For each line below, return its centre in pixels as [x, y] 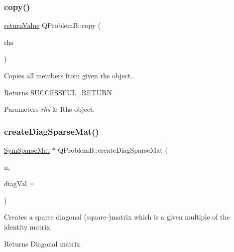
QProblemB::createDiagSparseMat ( [113, 150]
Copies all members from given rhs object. [68, 75]
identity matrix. [28, 226]
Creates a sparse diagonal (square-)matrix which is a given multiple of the [117, 217]
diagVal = [19, 183]
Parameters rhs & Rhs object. [50, 109]
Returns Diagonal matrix [42, 243]
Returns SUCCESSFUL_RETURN [58, 92]
